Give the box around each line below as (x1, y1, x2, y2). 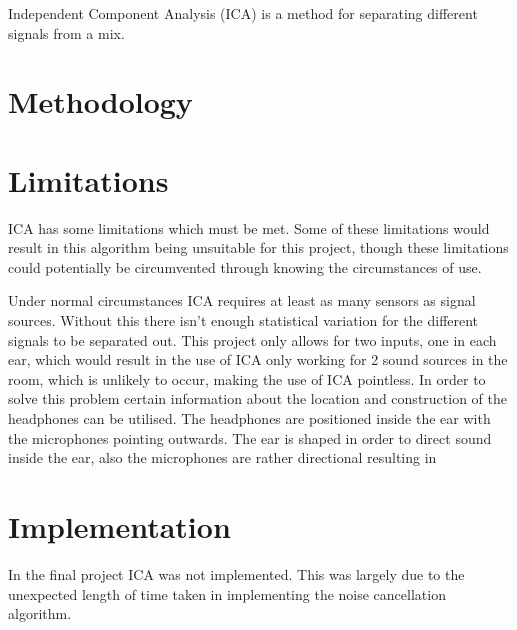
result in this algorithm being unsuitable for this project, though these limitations (8, 237, 509, 258)
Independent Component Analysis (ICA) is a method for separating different (8, 3, 478, 23)
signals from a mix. (8, 22, 125, 43)
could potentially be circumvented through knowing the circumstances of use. (8, 256, 482, 277)
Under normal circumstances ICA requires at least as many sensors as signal (8, 290, 476, 311)
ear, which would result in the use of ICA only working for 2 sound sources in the (8, 349, 508, 370)
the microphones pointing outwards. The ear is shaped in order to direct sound (8, 427, 492, 448)
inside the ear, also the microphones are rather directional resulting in (8, 447, 437, 468)
